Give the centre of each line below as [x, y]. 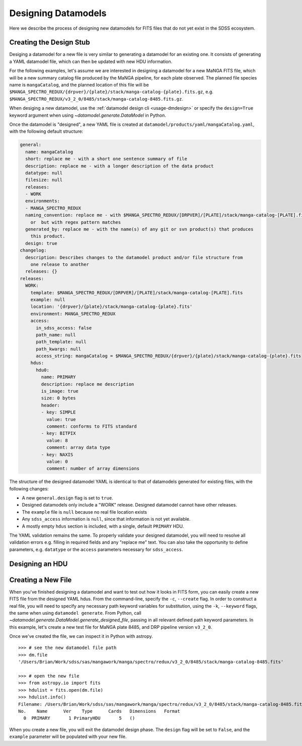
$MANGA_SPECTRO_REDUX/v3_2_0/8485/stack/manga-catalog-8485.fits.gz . [96, 99]
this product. [48, 236]
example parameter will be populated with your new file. [68, 736]
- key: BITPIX [58, 433]
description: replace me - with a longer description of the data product [120, 166]
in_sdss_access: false [64, 328]
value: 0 [57, 461]
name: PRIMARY [58, 377]
